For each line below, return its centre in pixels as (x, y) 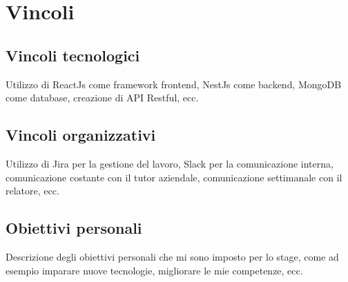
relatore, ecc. (32, 191)
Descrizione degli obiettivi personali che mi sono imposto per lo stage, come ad (172, 256)
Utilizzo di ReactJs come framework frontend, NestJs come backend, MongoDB (174, 84)
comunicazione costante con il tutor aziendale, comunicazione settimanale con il (174, 177)
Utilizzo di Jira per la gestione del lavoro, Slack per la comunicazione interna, (170, 163)
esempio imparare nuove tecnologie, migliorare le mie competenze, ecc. (154, 270)
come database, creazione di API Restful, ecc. (102, 98)
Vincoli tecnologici (73, 55)
